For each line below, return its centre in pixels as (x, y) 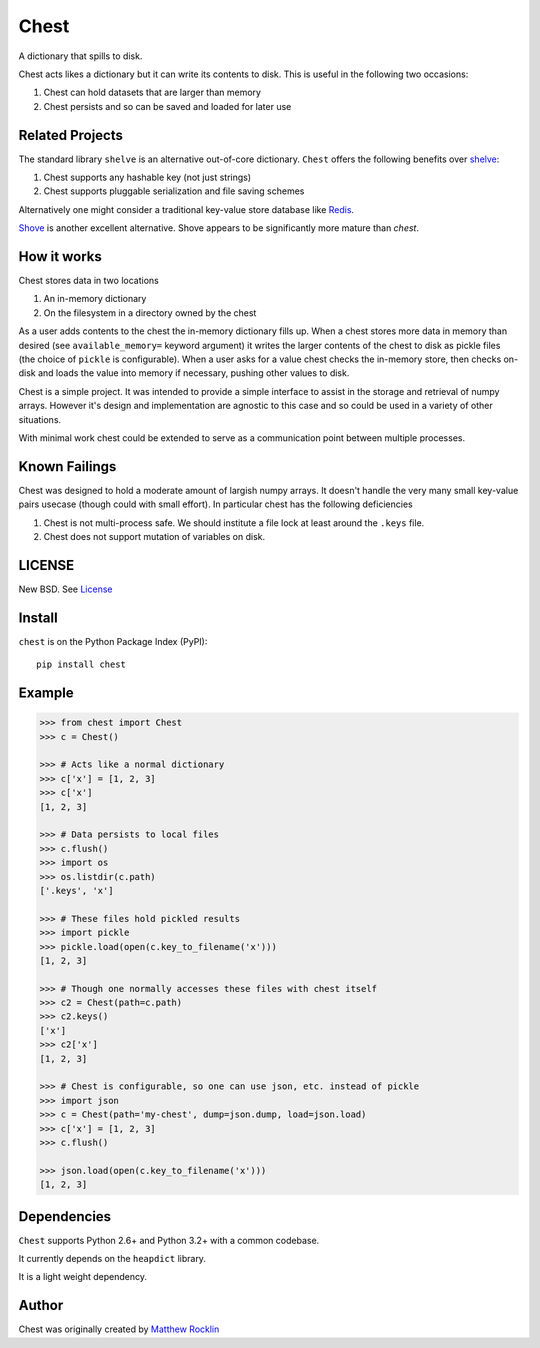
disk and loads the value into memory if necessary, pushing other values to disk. (184, 373)
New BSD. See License (65, 589)
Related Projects (71, 135)
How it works (60, 256)
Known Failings (67, 466)
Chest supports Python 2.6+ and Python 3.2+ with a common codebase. (169, 1240)
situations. (40, 419)
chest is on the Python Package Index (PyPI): (113, 641)
